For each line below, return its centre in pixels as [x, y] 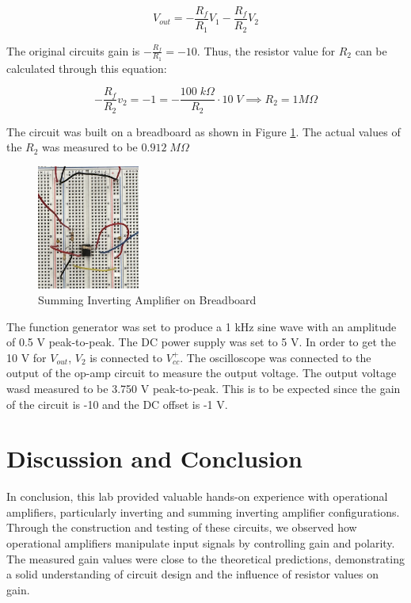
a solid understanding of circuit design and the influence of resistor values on [193, 574]
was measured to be [90, 147]
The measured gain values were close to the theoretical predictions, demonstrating [205, 558]
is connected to [126, 357]
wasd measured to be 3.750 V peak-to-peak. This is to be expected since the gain [204, 388]
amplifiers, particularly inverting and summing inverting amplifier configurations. [203, 511]
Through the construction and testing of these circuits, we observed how [182, 527]
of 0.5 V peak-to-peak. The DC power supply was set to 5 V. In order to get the [202, 342]
